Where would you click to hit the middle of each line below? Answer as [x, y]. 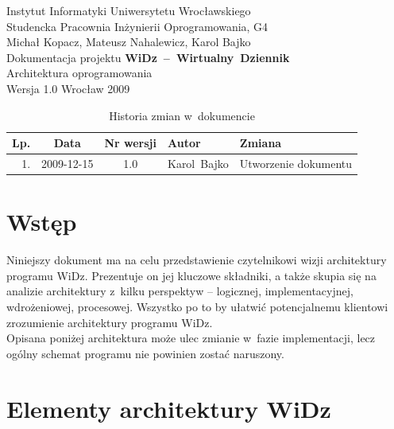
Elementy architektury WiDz [169, 408]
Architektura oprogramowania [79, 73]
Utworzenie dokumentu [296, 163]
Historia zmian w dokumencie [182, 115]
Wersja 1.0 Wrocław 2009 [68, 88]
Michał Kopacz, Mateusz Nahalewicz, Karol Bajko [129, 42]
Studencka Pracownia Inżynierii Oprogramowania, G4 [137, 26]
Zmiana [261, 143]
